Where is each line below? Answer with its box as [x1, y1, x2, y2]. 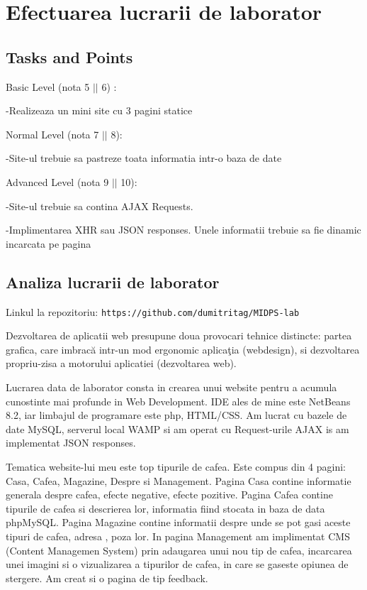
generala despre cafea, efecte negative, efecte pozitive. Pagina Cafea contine [6, 487, 333, 502]
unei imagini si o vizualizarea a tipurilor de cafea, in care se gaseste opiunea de [6, 557, 349, 572]
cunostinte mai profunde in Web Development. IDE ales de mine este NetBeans [6, 393, 351, 408]
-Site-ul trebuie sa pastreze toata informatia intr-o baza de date [6, 151, 282, 165]
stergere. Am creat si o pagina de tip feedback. [6, 570, 208, 585]
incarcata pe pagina [6, 236, 91, 251]
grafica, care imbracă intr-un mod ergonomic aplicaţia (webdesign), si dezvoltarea [6, 342, 360, 356]
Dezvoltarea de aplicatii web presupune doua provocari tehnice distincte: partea [6, 328, 352, 343]
